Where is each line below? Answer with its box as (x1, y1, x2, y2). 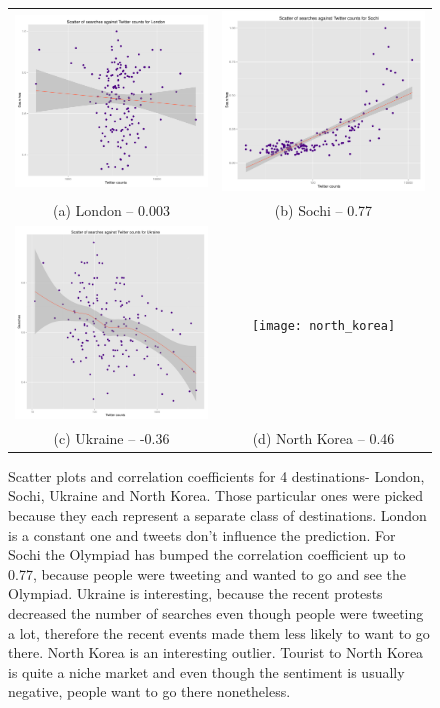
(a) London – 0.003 (53, 200, 170, 221)
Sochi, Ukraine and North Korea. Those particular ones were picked (8, 485, 423, 506)
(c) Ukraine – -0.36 (53, 427, 170, 448)
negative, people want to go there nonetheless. (8, 681, 291, 702)
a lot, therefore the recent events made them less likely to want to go (8, 622, 430, 643)
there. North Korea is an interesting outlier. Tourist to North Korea (8, 642, 424, 663)
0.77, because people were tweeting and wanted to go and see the (8, 563, 406, 584)
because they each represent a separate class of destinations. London (8, 504, 427, 525)
